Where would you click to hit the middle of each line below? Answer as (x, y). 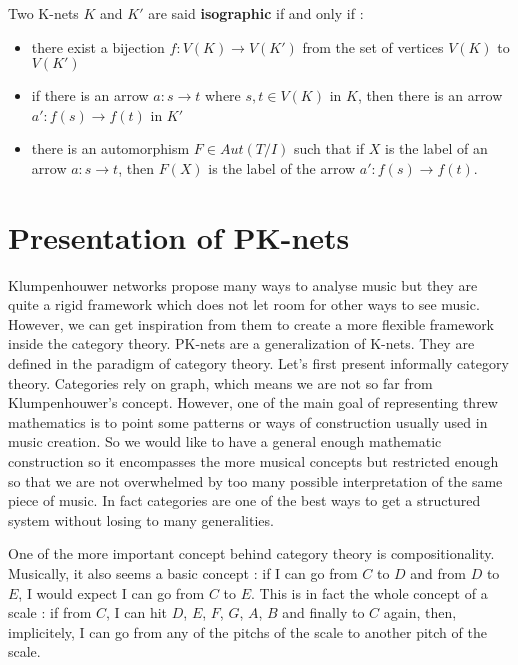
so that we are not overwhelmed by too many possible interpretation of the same (255, 480)
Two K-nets (43, 13)
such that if (329, 148)
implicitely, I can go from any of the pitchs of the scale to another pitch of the (247, 631)
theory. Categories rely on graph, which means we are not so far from (220, 382)
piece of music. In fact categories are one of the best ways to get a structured (244, 500)
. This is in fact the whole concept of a (369, 592)
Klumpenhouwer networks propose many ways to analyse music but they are (243, 284)
